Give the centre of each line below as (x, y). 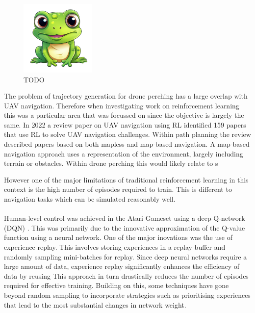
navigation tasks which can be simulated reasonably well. (90, 199)
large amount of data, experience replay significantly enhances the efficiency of (122, 266)
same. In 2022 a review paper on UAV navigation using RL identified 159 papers (125, 124)
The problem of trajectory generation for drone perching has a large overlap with (126, 96)
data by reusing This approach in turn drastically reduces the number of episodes (126, 275)
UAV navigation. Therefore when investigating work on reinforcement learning (122, 105)
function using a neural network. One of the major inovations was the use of (118, 237)
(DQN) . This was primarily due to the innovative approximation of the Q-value (125, 227)
